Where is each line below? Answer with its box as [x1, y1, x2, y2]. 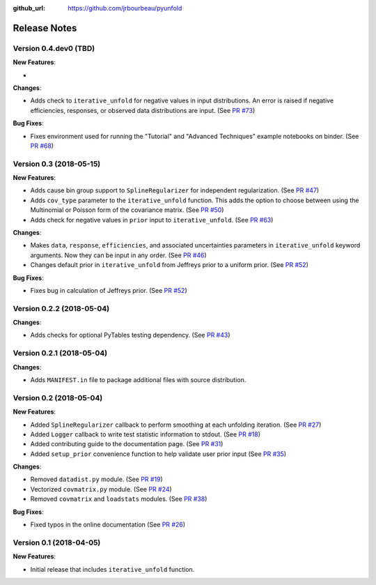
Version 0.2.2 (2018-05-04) [13, 303, 110, 313]
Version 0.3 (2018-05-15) [13, 159, 101, 169]
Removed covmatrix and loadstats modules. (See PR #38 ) [30, 495, 207, 503]
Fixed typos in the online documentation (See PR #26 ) [30, 520, 186, 529]
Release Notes [13, 22, 77, 34]
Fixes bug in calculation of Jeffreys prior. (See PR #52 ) [30, 286, 187, 294]
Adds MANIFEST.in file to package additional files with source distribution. [30, 376, 246, 383]
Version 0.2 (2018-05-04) [13, 393, 103, 402]
